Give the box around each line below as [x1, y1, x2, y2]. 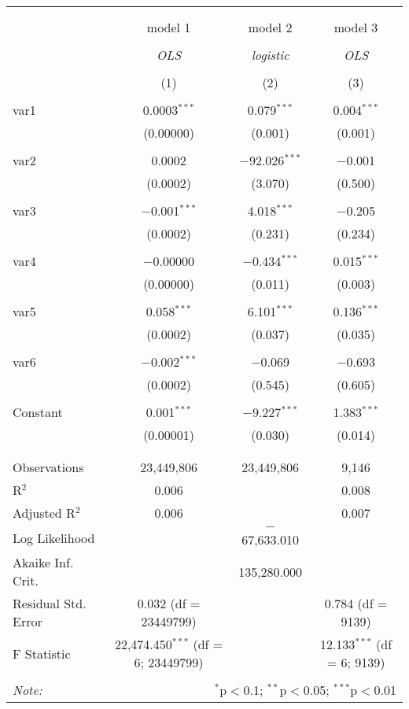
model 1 [146, 18, 191, 36]
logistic [251, 46, 289, 64]
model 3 [333, 18, 378, 36]
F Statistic [13, 644, 71, 663]
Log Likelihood [13, 528, 95, 547]
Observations [13, 458, 84, 476]
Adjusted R [13, 504, 76, 522]
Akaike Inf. [13, 553, 74, 571]
